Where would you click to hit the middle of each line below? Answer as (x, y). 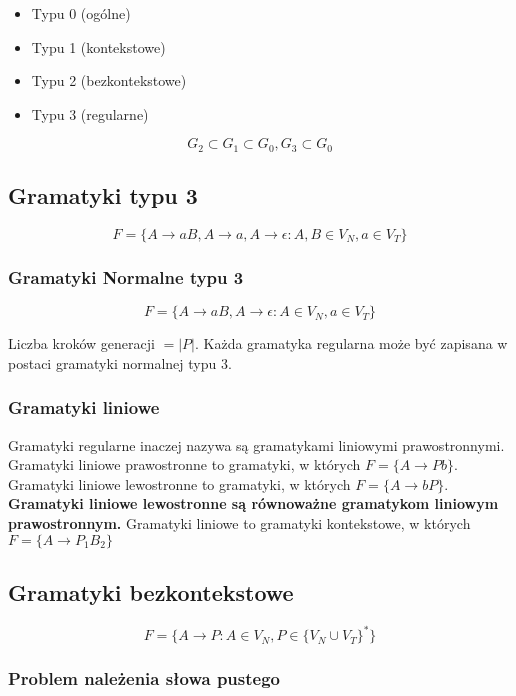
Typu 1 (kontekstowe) (98, 46)
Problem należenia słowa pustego (144, 678)
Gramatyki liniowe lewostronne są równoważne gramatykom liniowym (253, 503)
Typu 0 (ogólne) (81, 13)
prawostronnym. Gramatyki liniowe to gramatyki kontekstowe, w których (239, 523)
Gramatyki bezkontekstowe (151, 592)
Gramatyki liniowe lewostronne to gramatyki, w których (179, 483)
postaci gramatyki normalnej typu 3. (120, 362)
